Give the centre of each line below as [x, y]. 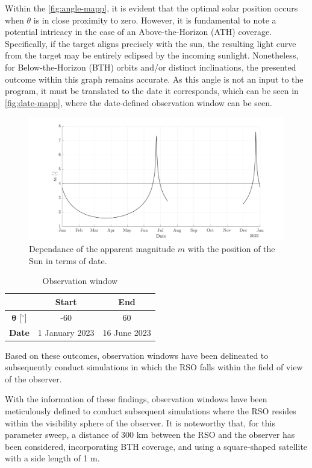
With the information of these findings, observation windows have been [136, 399]
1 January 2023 [66, 332]
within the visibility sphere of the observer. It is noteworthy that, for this [140, 422]
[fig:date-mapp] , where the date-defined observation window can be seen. [139, 102]
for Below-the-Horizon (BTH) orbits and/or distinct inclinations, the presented [151, 67]
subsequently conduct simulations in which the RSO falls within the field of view [154, 367]
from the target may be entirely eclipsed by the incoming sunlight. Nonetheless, [152, 55]
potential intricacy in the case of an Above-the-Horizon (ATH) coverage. [139, 32]
